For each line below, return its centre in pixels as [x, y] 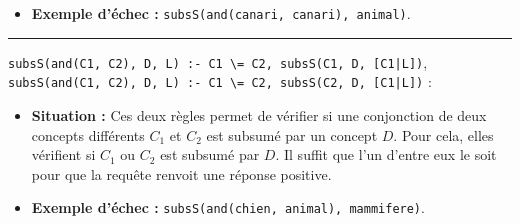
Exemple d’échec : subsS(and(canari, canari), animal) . [221, 13]
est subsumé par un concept [292, 134]
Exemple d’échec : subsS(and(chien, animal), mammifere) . [228, 207]
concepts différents [88, 134]
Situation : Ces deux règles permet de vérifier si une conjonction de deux [259, 114]
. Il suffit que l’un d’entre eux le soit [386, 154]
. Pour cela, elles [443, 134]
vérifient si [63, 154]
